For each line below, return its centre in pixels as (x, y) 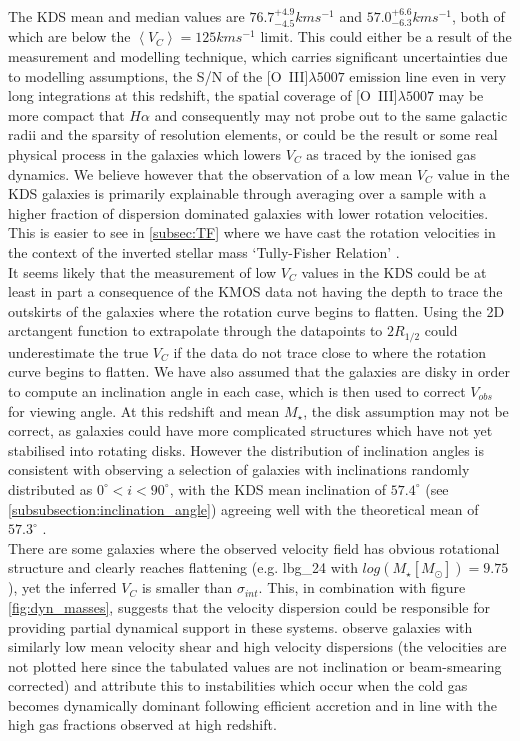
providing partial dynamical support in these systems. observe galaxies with (240, 626)
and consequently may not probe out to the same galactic (331, 114)
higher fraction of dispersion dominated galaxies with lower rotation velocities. (248, 212)
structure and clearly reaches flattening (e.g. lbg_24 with (183, 567)
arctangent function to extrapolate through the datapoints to (195, 330)
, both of (478, 16)
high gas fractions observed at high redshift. (142, 724)
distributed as (50, 488)
